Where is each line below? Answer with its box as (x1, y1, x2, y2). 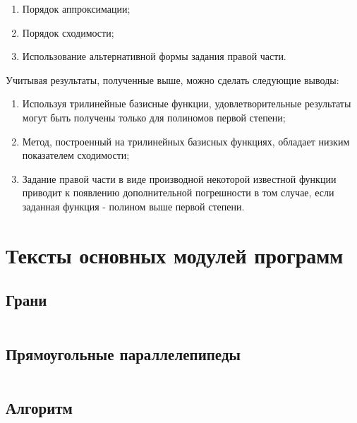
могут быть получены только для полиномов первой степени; (22, 109, 286, 124)
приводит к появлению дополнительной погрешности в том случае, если (22, 185, 334, 200)
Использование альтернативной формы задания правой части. (22, 49, 286, 64)
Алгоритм (6, 396, 73, 418)
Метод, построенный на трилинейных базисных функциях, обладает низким (22, 133, 350, 148)
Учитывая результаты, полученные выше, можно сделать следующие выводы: (6, 72, 339, 87)
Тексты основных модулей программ (6, 240, 344, 269)
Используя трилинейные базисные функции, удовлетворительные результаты (22, 96, 351, 111)
